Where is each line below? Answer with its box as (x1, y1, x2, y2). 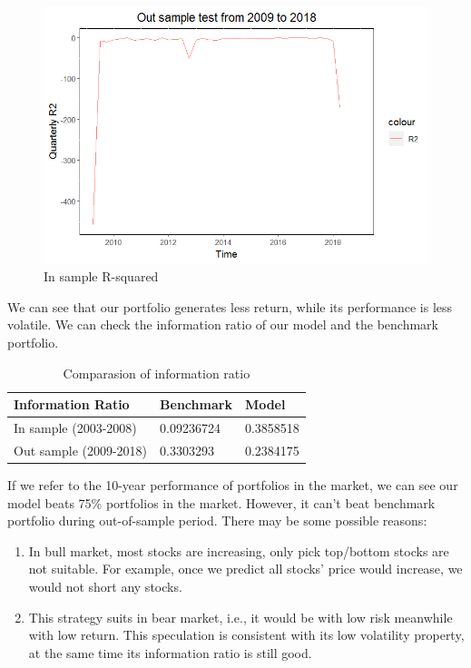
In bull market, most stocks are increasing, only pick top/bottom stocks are (28, 541, 449, 560)
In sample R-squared (44, 267, 159, 286)
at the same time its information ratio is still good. (28, 643, 312, 662)
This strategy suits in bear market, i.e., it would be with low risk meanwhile (28, 607, 453, 626)
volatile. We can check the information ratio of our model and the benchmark (7, 315, 439, 334)
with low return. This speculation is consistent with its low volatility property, (28, 625, 465, 644)
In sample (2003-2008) (14, 418, 137, 437)
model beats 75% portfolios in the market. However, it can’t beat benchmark (7, 493, 436, 512)
